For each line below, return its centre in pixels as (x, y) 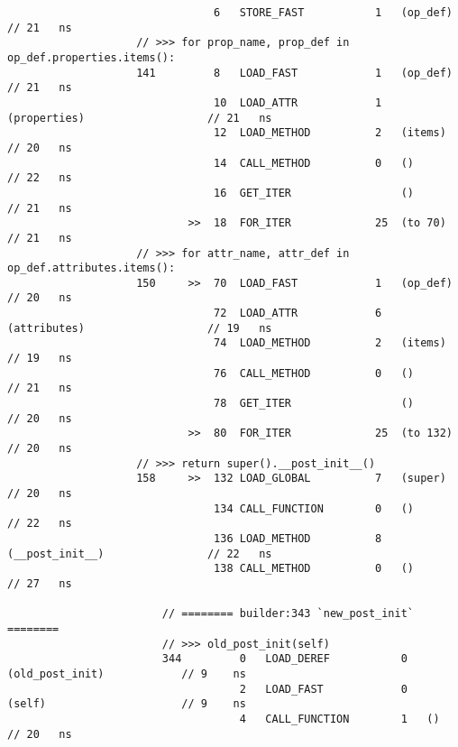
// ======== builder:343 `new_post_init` (288, 614)
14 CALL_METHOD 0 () (314, 163)
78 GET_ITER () (314, 404)
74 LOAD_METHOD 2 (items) (330, 343)
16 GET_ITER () (314, 193)
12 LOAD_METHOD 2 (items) (330, 133)
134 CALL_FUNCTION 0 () (314, 508)
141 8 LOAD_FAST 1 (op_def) (294, 73)
